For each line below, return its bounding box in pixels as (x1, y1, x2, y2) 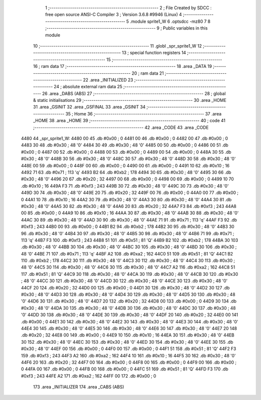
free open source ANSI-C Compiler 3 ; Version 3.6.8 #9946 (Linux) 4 (45, 12, 182, 17)
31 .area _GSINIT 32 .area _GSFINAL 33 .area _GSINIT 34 (33, 104, 146, 110)
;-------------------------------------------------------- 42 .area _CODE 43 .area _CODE (33, 124, 209, 130)
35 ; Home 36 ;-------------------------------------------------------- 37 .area (65, 111, 222, 116)
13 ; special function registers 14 (121, 50, 186, 56)
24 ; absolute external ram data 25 (54, 84, 123, 90)
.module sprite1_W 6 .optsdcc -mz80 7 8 (130, 18, 211, 24)
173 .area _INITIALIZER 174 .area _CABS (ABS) (33, 384, 124, 390)
